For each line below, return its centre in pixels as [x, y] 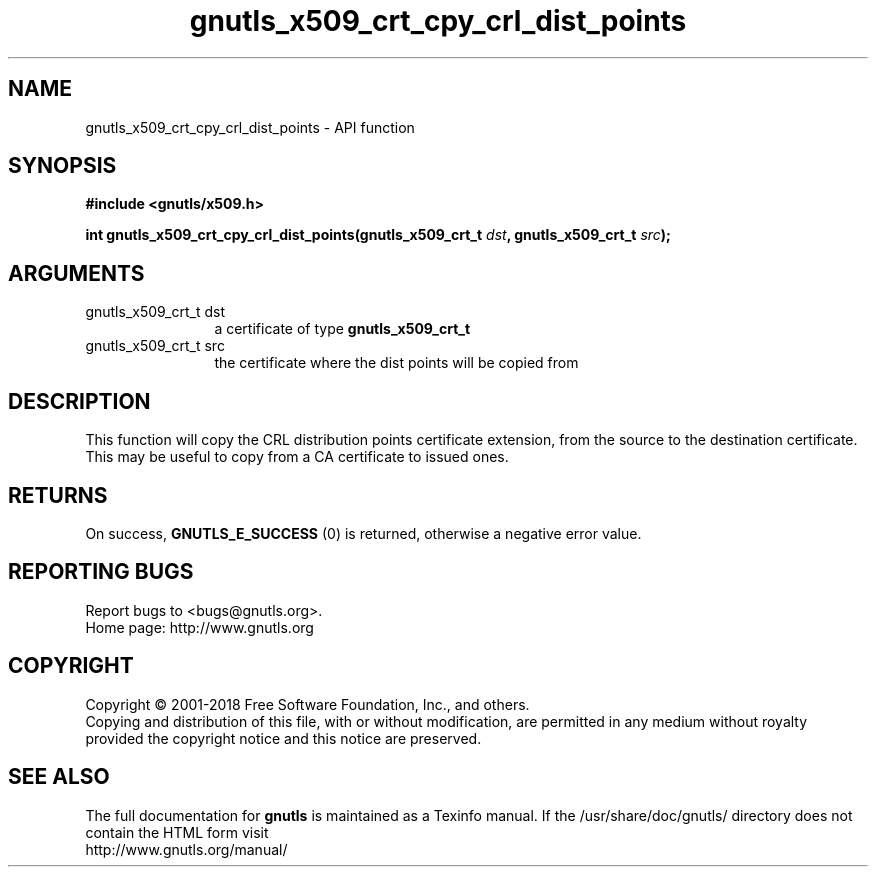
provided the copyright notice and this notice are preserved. [283, 738]
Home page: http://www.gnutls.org [199, 627]
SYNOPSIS [62, 166]
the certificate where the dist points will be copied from [396, 363]
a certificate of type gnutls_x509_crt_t [342, 329]
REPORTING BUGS [101, 572]
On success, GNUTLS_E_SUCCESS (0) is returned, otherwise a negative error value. [363, 533]
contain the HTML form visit [177, 832]
